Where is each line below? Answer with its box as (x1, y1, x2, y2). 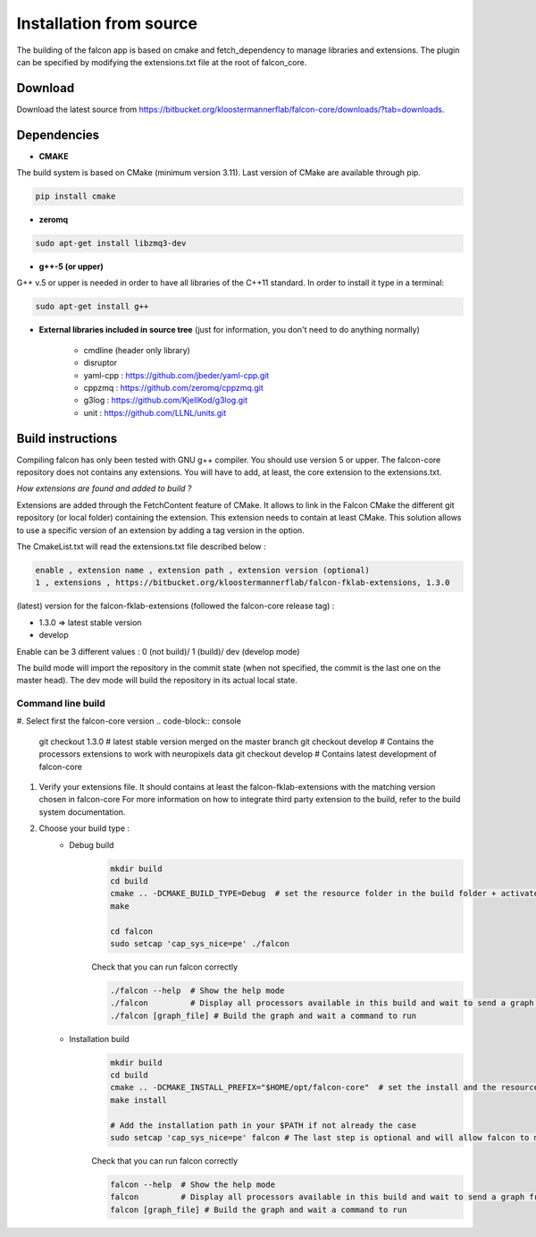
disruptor (83, 358, 118, 369)
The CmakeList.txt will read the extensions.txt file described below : (16, 541, 267, 552)
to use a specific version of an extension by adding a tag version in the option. (16, 524, 306, 536)
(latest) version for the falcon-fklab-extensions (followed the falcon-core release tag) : (16, 600, 335, 612)
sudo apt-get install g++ (35, 301, 149, 312)
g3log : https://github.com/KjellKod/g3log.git (83, 394, 248, 406)
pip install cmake (35, 191, 116, 201)
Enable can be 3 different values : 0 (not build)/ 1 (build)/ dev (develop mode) (16, 646, 300, 657)
